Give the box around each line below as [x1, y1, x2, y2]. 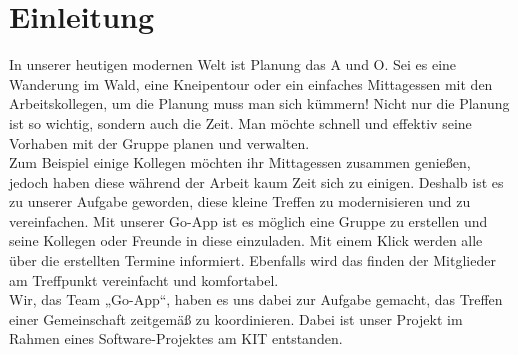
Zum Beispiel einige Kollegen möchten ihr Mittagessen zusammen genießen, [9, 152, 471, 173]
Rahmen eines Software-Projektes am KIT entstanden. [9, 328, 343, 349]
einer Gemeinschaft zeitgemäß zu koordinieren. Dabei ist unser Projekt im [9, 308, 463, 329]
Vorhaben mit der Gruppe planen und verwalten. [9, 132, 310, 153]
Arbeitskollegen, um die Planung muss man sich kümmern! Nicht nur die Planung [9, 93, 510, 114]
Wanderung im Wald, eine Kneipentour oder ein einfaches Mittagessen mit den [9, 73, 493, 94]
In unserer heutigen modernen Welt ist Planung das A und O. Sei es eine [9, 54, 457, 75]
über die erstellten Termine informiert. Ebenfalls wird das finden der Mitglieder [9, 250, 496, 271]
